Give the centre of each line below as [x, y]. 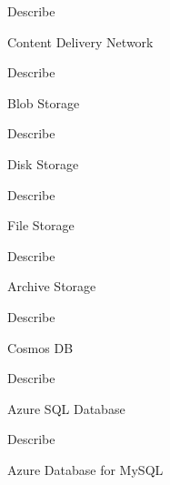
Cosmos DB [40, 347]
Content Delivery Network [80, 41]
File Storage [41, 225]
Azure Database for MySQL [85, 469]
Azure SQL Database [66, 408]
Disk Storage [43, 163]
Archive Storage [52, 286]
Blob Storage [44, 102]
